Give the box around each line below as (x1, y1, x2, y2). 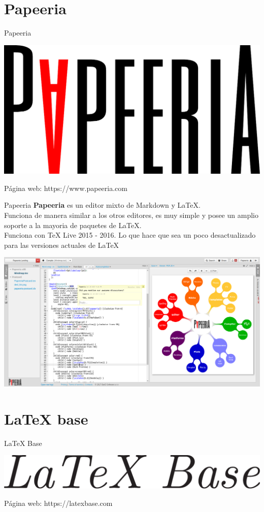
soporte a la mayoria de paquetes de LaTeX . (4, 219, 142, 230)
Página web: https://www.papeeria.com (4, 182, 127, 193)
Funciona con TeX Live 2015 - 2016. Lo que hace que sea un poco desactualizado (4, 230, 256, 240)
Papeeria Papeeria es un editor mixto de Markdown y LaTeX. (4, 200, 201, 210)
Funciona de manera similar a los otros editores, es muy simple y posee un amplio (4, 209, 258, 220)
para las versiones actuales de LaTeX (4, 239, 119, 250)
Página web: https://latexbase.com (4, 497, 113, 508)
